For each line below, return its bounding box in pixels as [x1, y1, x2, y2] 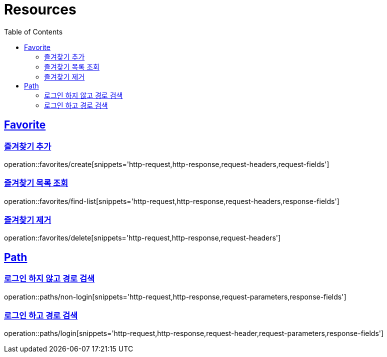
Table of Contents [4, 27, 63, 36]
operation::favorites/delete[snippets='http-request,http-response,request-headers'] [4, 233, 281, 242]
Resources [4, 1, 76, 18]
